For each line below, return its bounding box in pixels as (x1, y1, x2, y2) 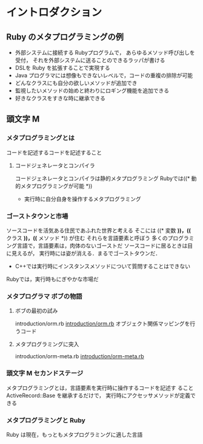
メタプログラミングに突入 (15, 341, 79, 348)
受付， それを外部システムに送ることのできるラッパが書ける (15, 57, 165, 64)
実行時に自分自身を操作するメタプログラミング (24, 195, 141, 203)
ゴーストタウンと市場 (6, 212, 68, 220)
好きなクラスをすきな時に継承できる (15, 95, 106, 102)
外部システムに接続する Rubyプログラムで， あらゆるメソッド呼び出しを (15, 49, 195, 56)
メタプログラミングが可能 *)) (20, 182, 93, 189)
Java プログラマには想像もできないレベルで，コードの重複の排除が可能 (15, 72, 193, 79)
